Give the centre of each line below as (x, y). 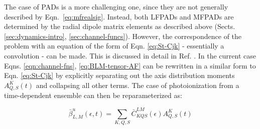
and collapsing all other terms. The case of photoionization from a (138, 85)
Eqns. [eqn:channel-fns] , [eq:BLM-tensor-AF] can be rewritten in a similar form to (130, 65)
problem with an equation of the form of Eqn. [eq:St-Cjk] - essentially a (114, 46)
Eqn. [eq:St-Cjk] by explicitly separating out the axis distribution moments (119, 75)
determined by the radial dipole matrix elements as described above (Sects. (120, 26)
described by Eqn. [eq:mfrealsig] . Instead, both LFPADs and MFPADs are (119, 16)
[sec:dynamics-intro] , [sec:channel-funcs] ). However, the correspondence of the (123, 36)
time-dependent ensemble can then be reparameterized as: (93, 95)
